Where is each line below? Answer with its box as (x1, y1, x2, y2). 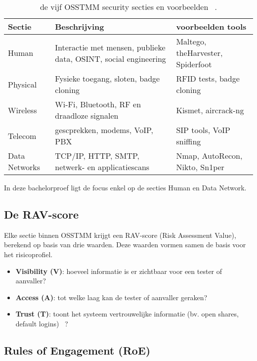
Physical (8, 78, 37, 90)
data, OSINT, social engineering (55, 52, 166, 64)
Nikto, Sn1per (176, 161, 224, 173)
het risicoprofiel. (4, 249, 53, 259)
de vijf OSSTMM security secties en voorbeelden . (40, 1, 217, 12)
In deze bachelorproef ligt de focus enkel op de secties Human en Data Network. (4, 182, 247, 192)
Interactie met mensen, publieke (55, 41, 166, 53)
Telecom (8, 130, 37, 141)
